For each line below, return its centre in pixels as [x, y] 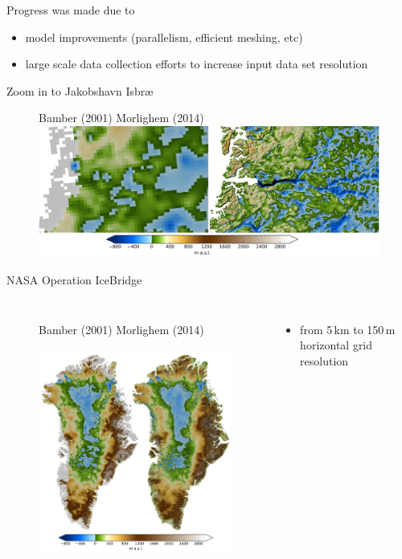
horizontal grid [336, 345]
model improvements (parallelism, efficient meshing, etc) [164, 37]
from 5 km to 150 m [348, 329]
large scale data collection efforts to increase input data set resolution [197, 64]
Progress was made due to [71, 10]
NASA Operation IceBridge [74, 280]
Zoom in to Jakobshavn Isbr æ [80, 90]
